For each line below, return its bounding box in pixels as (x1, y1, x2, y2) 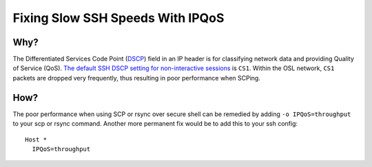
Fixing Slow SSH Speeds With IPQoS (12, 10, 225, 25)
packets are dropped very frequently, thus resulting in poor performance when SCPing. (12, 74, 261, 82)
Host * (25, 135, 48, 144)
